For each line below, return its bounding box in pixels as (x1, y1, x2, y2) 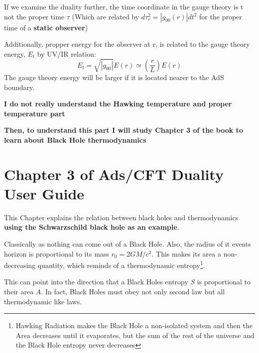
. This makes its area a (151, 248, 221, 259)
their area (4, 286, 34, 297)
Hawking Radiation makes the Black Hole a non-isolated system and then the (15, 320, 253, 331)
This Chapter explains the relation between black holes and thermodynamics (4, 212, 239, 222)
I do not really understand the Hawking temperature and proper (4, 98, 232, 109)
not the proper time (4, 11, 65, 21)
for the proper (199, 11, 242, 21)
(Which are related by (72, 11, 139, 21)
